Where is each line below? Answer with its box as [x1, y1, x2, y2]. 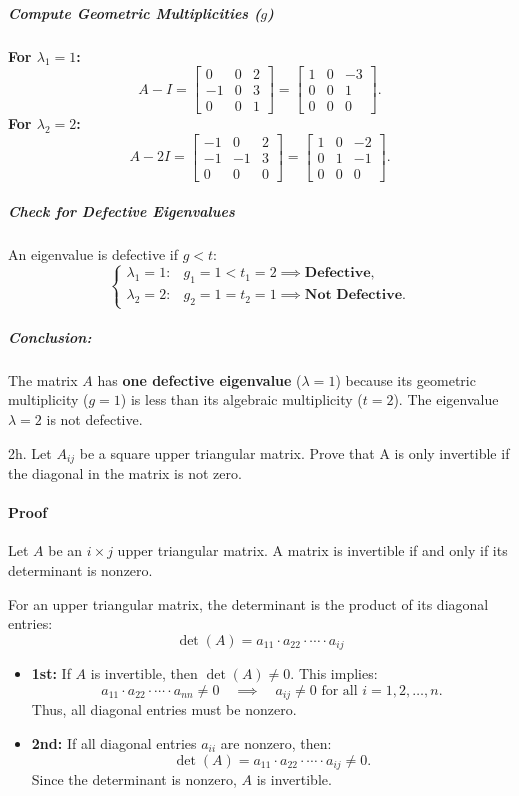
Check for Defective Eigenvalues [8, 200, 235, 221]
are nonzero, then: [220, 732, 332, 753]
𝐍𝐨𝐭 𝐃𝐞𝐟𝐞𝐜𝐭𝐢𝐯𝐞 [304, 288, 403, 303]
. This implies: [290, 663, 378, 684]
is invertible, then [90, 663, 198, 684]
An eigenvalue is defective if [8, 243, 179, 264]
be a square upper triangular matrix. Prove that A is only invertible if [79, 442, 510, 463]
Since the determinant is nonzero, [31, 768, 237, 789]
